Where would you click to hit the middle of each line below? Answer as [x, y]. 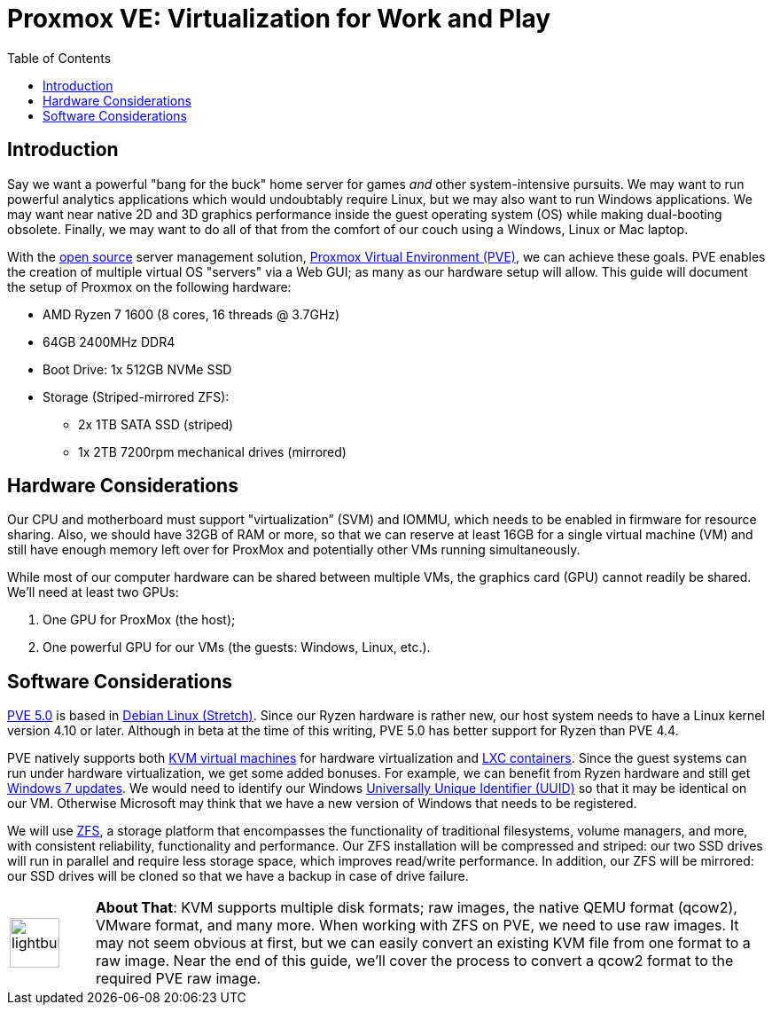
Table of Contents [59, 58]
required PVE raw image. [178, 979]
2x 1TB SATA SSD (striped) [156, 424]
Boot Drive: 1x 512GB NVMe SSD [137, 369]
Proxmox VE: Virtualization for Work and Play [279, 19]
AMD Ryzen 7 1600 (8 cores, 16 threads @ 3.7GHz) [191, 314]
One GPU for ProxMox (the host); [139, 620]
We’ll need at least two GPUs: [93, 592]
